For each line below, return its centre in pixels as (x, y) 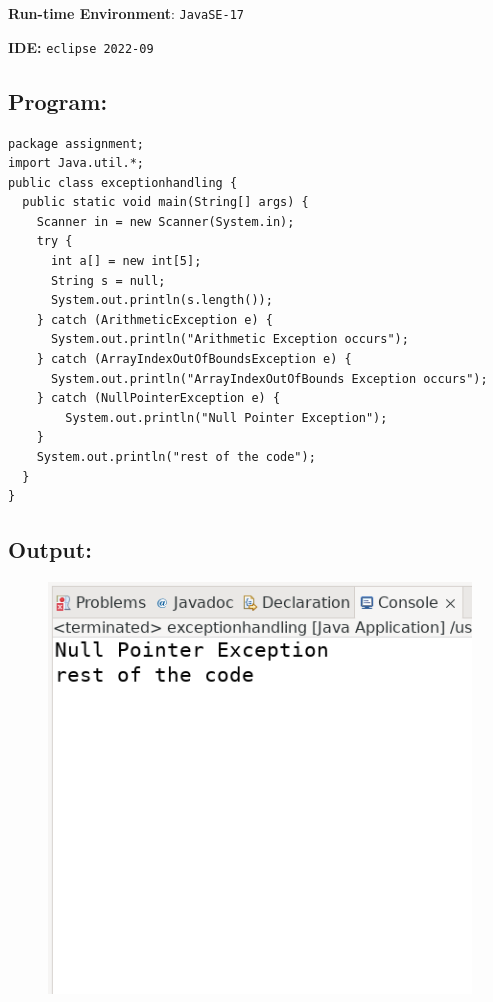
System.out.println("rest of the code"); (176, 457)
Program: (58, 100)
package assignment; (76, 143)
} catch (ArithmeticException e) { (154, 319)
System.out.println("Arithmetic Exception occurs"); (229, 339)
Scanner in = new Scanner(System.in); (165, 221)
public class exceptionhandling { (123, 182)
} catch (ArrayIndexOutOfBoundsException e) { (194, 359)
